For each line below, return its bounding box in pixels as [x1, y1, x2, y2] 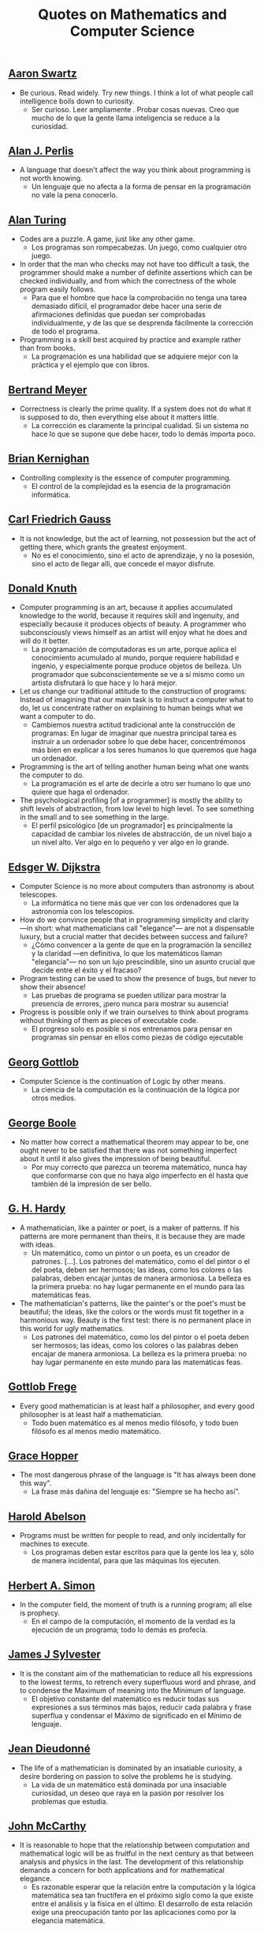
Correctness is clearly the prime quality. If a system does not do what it [19, 404, 251, 414]
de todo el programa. [31, 326, 100, 337]
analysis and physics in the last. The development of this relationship [19, 1857, 244, 1867]
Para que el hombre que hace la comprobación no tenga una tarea [31, 293, 247, 303]
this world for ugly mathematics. [19, 1323, 125, 1333]
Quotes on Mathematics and [38, 6, 227, 24]
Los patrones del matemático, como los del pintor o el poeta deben [31, 1332, 250, 1341]
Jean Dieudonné [8, 1742, 91, 1755]
